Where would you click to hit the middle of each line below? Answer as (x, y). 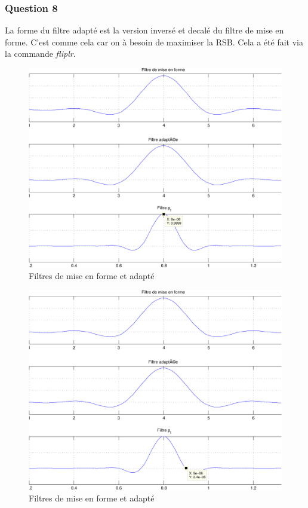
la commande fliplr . (40, 53)
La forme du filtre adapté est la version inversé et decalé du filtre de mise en (144, 30)
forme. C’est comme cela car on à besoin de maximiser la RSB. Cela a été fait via (154, 42)
